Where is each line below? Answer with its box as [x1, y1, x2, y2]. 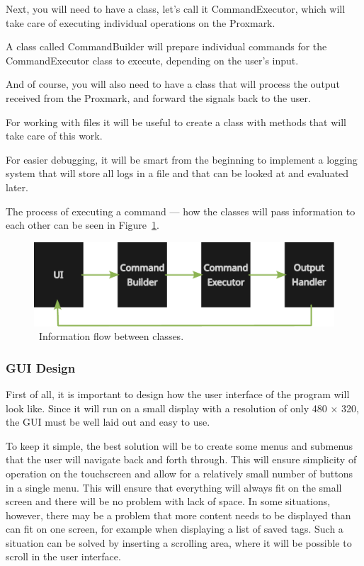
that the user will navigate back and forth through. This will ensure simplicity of [6, 452, 357, 467]
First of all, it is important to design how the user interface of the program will [6, 386, 350, 401]
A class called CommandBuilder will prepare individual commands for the [6, 39, 327, 54]
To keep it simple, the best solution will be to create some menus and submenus [6, 438, 353, 453]
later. [6, 179, 28, 194]
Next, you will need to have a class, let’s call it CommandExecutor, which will [6, 1, 346, 16]
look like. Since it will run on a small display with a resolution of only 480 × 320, [6, 400, 359, 415]
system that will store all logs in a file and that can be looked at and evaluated [6, 166, 349, 181]
